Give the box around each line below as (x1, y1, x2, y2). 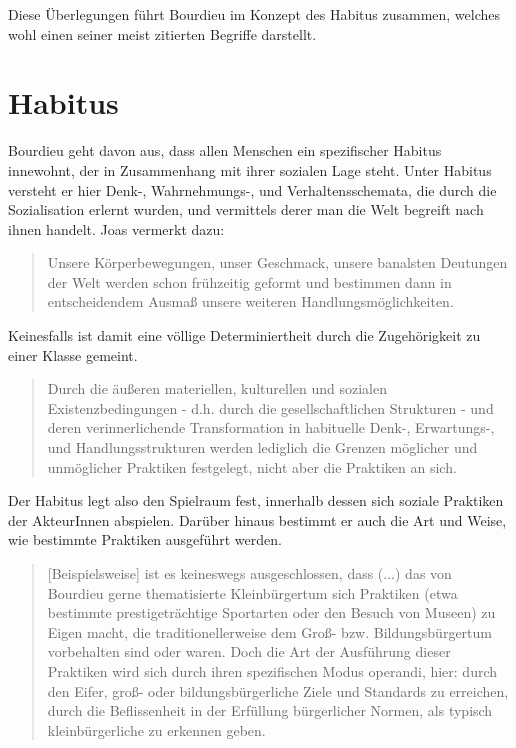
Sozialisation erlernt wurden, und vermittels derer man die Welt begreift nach (8, 199, 484, 220)
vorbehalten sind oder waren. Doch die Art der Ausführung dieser (47, 641, 451, 662)
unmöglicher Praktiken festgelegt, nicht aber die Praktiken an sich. (47, 456, 457, 477)
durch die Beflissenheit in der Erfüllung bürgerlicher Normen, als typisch (47, 700, 493, 721)
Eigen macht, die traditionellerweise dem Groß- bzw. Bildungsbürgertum (47, 621, 492, 642)
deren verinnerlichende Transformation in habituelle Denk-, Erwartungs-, (47, 417, 495, 438)
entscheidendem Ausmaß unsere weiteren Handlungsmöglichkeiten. (47, 291, 454, 312)
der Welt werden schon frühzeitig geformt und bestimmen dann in (47, 271, 452, 292)
